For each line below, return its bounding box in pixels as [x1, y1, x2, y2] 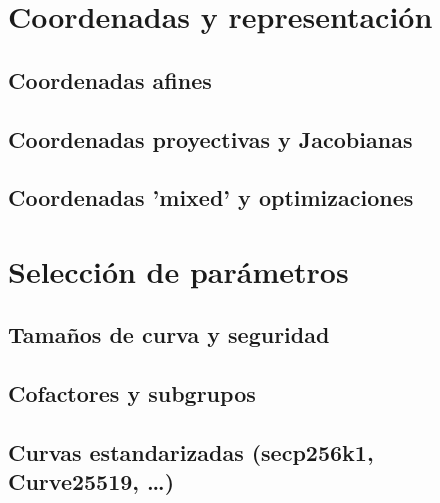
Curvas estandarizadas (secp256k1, [8, 437, 374, 468]
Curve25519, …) [8, 466, 175, 497]
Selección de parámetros [8, 250, 349, 291]
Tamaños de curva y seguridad [8, 319, 330, 350]
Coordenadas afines [8, 64, 212, 95]
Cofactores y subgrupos [8, 378, 256, 409]
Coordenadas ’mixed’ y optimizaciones [8, 182, 414, 213]
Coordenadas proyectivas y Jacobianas [8, 123, 413, 154]
